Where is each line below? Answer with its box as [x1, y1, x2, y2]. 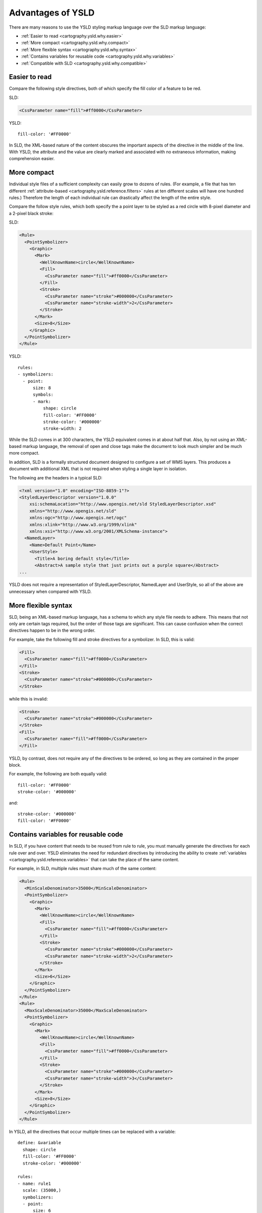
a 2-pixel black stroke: [9, 210, 53, 216]
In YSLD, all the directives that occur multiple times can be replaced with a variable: [9, 1129, 176, 1135]
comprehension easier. [9, 156, 55, 162]
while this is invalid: [9, 696, 48, 702]
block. [9, 762, 22, 768]
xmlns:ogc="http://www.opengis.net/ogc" [29, 515, 127, 521]
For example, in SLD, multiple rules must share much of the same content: [9, 866, 157, 871]
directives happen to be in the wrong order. [9, 627, 96, 633]
